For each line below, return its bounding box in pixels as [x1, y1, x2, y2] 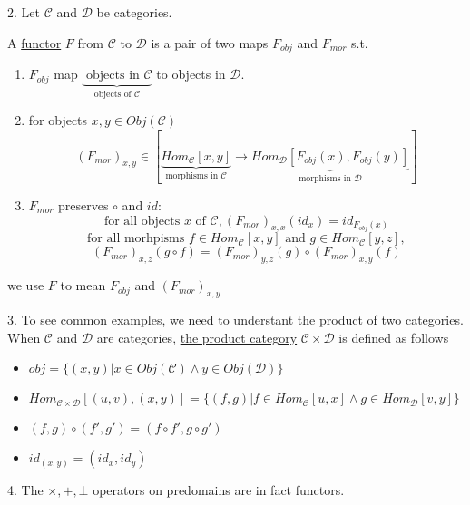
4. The [7, 481, 44, 500]
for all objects [103, 214, 181, 228]
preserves [58, 195, 109, 214]
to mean [60, 276, 106, 295]
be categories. [96, 3, 172, 21]
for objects [28, 111, 88, 130]
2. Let [7, 3, 40, 21]
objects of [93, 89, 132, 99]
